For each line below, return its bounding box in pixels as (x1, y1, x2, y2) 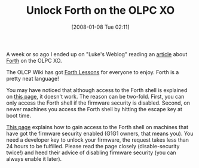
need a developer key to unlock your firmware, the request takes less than (6, 136, 189, 143)
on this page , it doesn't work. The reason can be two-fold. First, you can (6, 93, 185, 100)
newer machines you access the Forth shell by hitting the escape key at (6, 105, 182, 112)
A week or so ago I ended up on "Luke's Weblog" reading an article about (6, 50, 188, 57)
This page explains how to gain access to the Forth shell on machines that (6, 123, 189, 130)
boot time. (6, 112, 32, 119)
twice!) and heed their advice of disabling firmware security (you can (6, 149, 176, 156)
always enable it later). (6, 155, 62, 162)
